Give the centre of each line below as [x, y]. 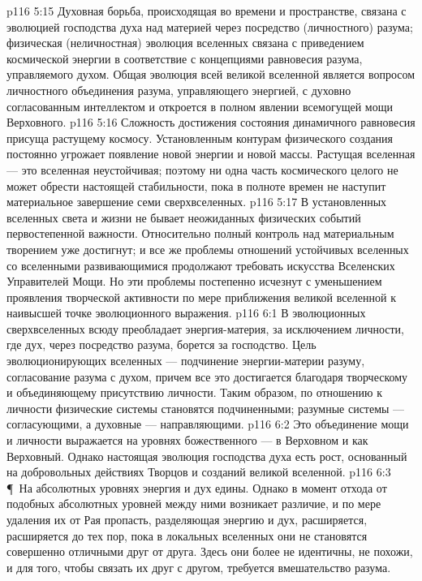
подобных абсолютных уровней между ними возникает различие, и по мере [194, 504]
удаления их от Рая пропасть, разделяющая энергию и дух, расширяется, [187, 519]
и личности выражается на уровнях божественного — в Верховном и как [187, 440]
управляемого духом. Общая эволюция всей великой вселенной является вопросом [211, 74]
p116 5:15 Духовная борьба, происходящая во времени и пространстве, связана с [207, 11]
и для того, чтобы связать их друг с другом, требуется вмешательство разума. [199, 567]
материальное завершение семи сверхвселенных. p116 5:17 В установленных [197, 202]
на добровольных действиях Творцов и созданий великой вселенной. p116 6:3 [199, 472]
